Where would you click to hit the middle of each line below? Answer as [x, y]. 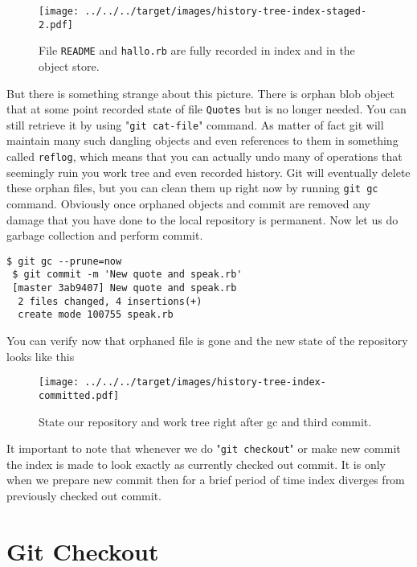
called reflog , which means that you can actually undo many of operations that [204, 156]
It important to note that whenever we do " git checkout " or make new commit [204, 448]
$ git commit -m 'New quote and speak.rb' [127, 275]
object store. [69, 66]
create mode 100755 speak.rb [96, 315]
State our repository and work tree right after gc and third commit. [205, 421]
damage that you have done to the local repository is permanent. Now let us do [202, 219]
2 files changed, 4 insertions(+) [110, 301]
